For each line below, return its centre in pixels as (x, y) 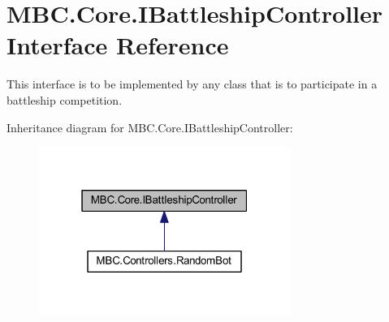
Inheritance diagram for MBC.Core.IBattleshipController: (150, 127)
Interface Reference (118, 45)
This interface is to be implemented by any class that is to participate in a (192, 84)
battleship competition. (65, 99)
